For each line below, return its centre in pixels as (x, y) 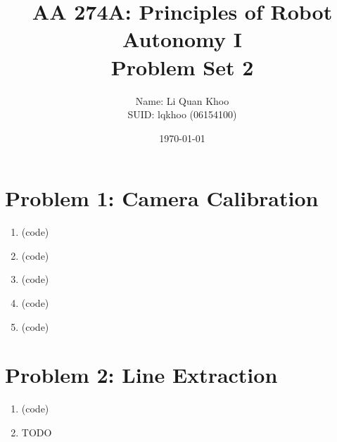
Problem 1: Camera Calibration (162, 198)
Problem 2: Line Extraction (141, 375)
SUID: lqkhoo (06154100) (182, 114)
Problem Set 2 (182, 67)
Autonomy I (182, 39)
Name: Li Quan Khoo (182, 100)
